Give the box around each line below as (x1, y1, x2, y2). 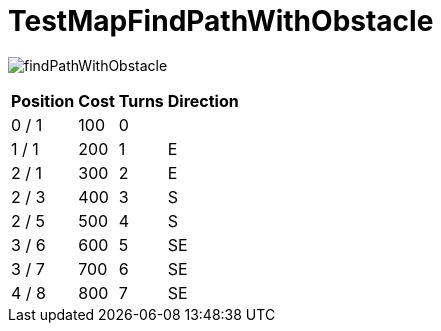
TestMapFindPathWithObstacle (8, 4, 434, 38)
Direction (167, 90, 239, 111)
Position (11, 90, 75, 111)
